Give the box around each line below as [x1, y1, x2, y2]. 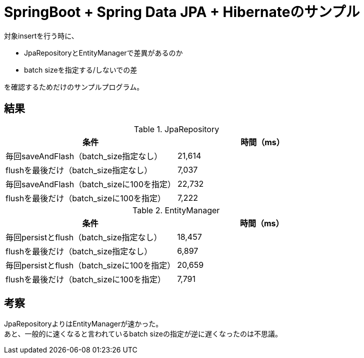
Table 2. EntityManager [132, 205, 220, 215]
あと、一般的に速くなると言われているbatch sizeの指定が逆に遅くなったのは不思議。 [4, 329, 282, 338]
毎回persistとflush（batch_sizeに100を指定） [5, 260, 175, 270]
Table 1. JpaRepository [133, 124, 219, 134]
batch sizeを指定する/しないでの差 [24, 65, 137, 74]
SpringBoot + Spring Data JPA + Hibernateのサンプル [4, 4, 360, 21]
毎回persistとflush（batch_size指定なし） [5, 232, 162, 242]
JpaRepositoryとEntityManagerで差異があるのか [24, 48, 183, 57]
